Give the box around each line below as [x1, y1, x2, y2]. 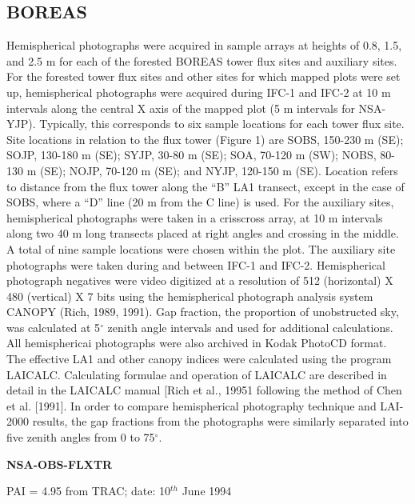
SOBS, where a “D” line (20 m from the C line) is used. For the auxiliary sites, [6, 194, 394, 210]
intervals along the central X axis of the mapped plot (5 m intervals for [6, 99, 355, 116]
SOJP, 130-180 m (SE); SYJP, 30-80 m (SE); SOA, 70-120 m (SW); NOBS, [6, 146, 377, 163]
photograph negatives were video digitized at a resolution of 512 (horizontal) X [6, 272, 393, 289]
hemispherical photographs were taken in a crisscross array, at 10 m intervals [6, 209, 383, 226]
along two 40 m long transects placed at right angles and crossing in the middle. [6, 225, 399, 242]
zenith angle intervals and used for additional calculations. [107, 318, 393, 335]
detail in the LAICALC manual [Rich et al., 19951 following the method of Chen [6, 382, 402, 398]
